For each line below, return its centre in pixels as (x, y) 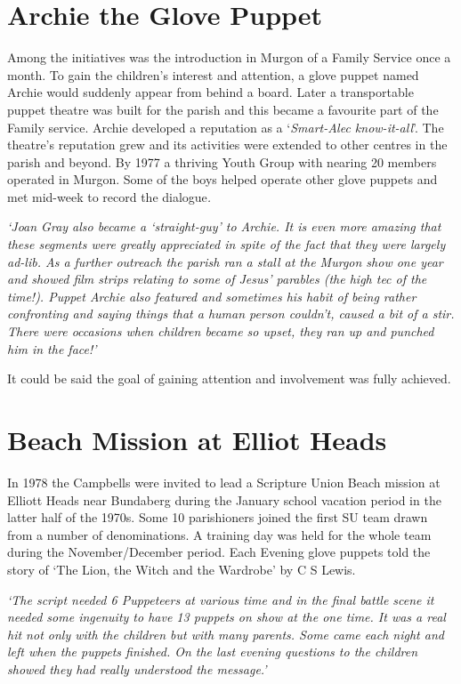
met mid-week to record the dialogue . (109, 196)
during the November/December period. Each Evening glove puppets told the (219, 552)
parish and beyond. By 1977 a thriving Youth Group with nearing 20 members (222, 161)
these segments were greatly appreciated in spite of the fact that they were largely (226, 244)
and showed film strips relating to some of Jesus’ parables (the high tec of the (217, 279)
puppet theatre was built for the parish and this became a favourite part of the (223, 109)
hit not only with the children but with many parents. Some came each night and (226, 634)
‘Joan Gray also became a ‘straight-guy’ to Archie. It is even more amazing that (224, 226)
